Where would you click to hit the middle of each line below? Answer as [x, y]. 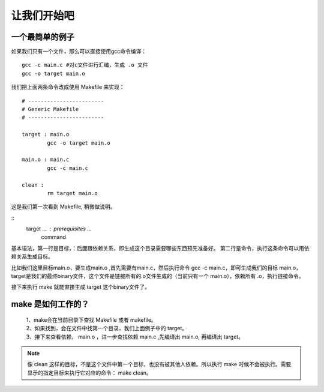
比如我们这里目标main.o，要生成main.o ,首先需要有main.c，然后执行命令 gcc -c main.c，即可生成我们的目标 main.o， [156, 268]
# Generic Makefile [50, 109]
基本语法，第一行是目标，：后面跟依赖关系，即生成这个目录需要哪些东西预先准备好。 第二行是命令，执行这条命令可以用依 [160, 248]
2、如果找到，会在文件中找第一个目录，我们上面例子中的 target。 [107, 328]
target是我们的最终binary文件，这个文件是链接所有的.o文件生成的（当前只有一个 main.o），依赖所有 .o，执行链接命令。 [157, 276]
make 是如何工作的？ [50, 304]
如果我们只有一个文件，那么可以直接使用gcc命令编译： [79, 52]
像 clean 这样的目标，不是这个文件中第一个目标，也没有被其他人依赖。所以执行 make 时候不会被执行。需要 [159, 364]
